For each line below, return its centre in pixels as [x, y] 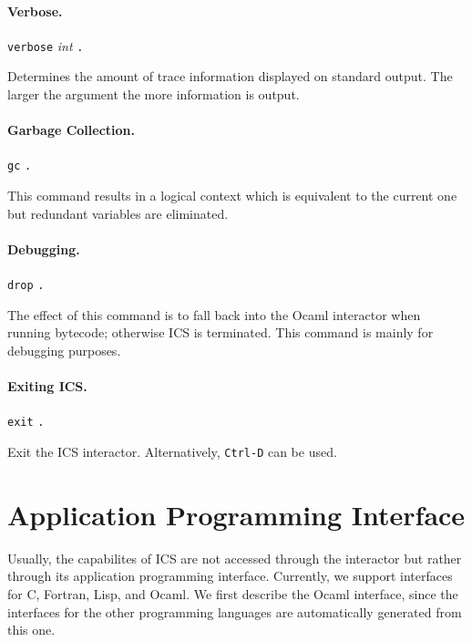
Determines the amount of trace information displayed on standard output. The [230, 76]
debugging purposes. [64, 350]
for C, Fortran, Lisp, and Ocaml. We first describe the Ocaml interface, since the [233, 593]
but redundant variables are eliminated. [118, 213]
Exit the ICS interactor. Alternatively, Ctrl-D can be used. [172, 451]
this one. [31, 630]
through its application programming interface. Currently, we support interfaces [230, 576]
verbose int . [46, 45]
